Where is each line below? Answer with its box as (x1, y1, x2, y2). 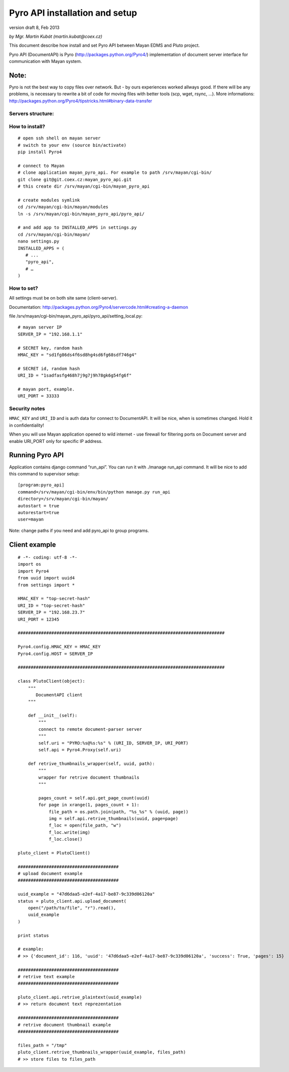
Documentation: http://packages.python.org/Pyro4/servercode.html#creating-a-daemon (9, 304, 188, 310)
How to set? (9, 285, 38, 292)
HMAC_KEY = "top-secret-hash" (18, 596, 91, 602)
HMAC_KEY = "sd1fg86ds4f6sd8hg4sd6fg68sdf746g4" (18, 352, 137, 357)
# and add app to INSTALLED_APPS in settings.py (18, 225, 137, 230)
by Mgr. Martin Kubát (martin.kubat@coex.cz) (9, 33, 103, 39)
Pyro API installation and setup (9, 7, 137, 18)
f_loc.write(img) (49, 829, 91, 835)
